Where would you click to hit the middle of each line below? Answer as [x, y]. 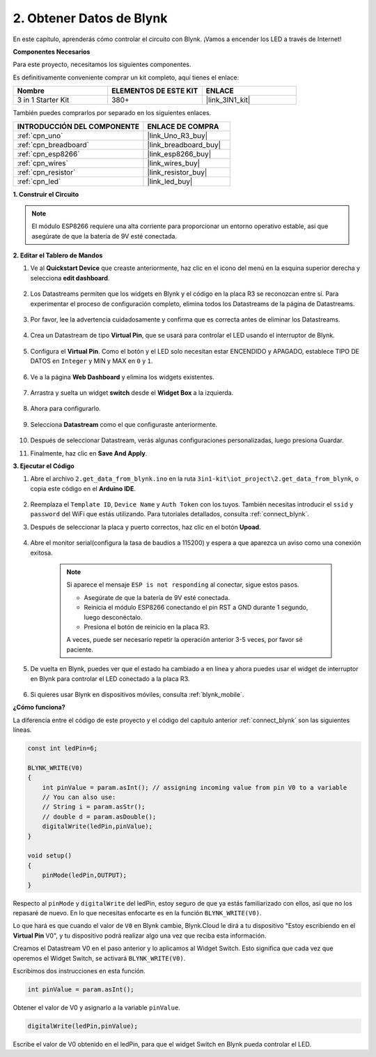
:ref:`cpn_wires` [43, 163]
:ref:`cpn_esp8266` [48, 153]
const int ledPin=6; [62, 749]
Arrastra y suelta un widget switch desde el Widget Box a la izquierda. [132, 392]
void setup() [50, 856]
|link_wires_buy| [174, 163]
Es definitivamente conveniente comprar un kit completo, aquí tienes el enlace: [126, 77]
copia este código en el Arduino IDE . [83, 488]
